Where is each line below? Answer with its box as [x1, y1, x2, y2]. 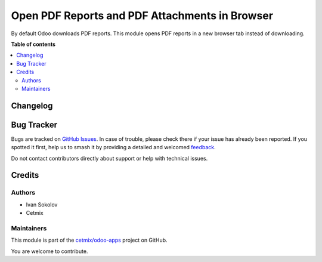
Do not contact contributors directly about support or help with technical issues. [11, 155, 208, 162]
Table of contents [11, 41, 56, 48]
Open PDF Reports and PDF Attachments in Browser [11, 9, 274, 22]
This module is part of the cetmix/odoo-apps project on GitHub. [11, 236, 168, 244]
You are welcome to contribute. [11, 248, 88, 255]
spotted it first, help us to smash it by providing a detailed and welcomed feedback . [11, 144, 216, 151]
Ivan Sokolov [26, 201, 58, 208]
